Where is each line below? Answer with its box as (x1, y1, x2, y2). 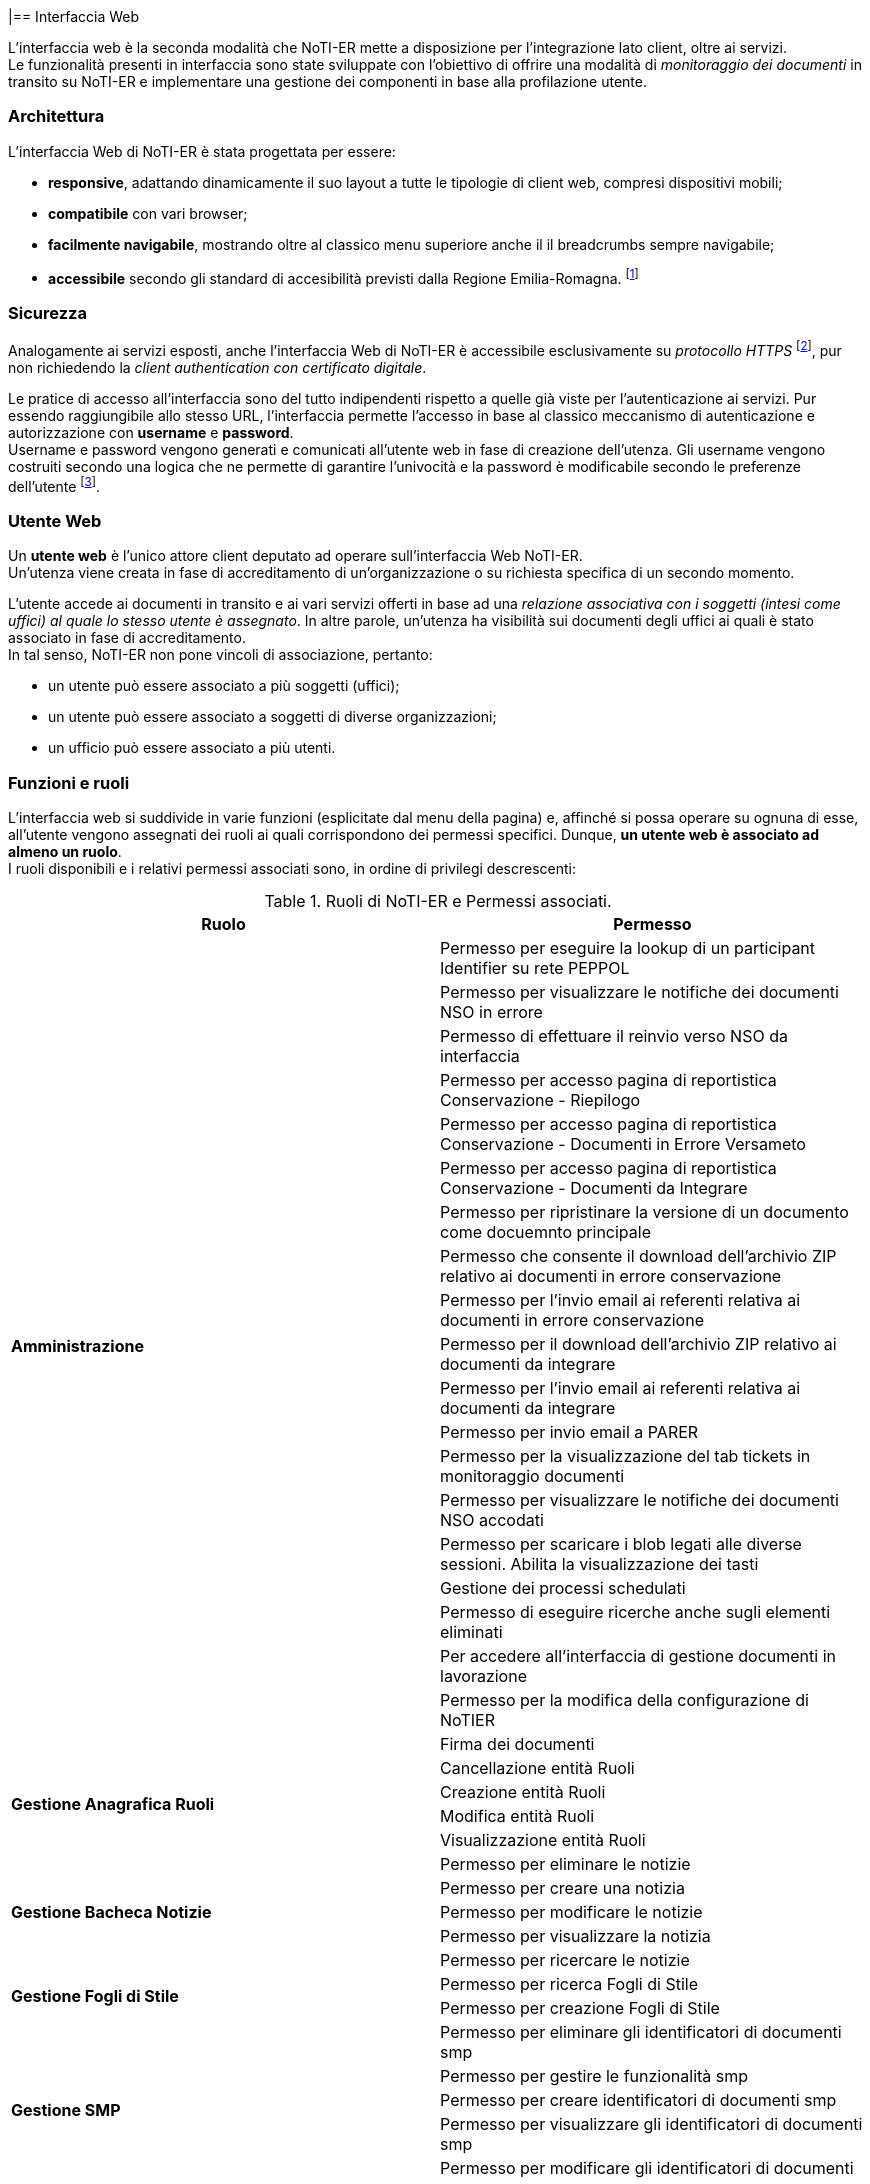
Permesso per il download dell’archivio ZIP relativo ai (440, 1333, 837, 1354)
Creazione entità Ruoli (440, 1781, 606, 1802)
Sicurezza (8, 302, 87, 323)
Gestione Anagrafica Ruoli (11, 1793, 215, 1814)
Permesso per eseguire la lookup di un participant (440, 937, 816, 958)
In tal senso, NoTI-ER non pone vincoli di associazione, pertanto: (8, 646, 433, 664)
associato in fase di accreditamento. (8, 629, 246, 647)
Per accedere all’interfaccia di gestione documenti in (440, 1645, 836, 1666)
